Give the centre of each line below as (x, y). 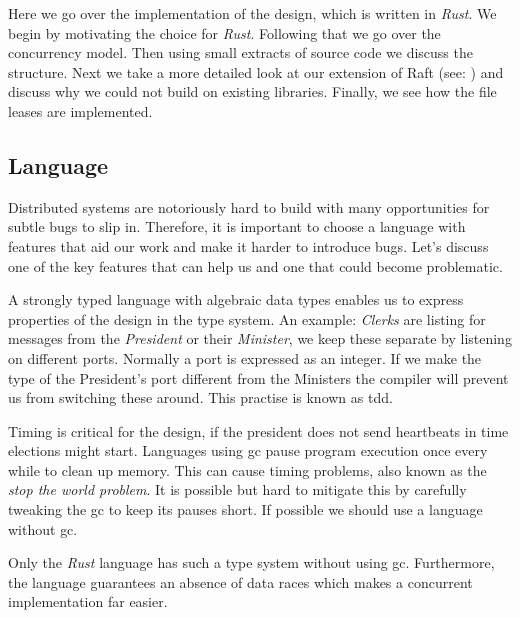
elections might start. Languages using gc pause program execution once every (248, 450)
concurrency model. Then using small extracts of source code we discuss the (240, 52)
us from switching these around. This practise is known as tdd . (200, 397)
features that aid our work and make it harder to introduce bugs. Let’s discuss (248, 245)
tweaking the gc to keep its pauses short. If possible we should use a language (245, 509)
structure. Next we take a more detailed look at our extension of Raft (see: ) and (256, 71)
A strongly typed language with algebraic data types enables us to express (236, 299)
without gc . (43, 528)
